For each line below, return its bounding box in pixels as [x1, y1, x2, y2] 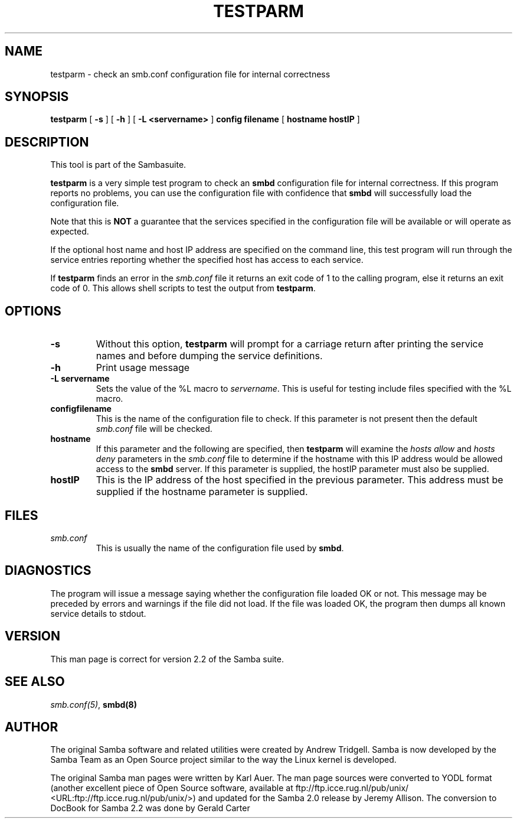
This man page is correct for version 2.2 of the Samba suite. [50, 653, 284, 664]
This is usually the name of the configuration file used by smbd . [96, 542, 344, 553]
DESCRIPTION [5, 134, 89, 149]
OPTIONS [5, 303, 61, 318]
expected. [50, 226, 89, 237]
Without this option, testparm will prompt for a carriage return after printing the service [96, 338, 483, 350]
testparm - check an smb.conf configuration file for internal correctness [50, 69, 331, 79]
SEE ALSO [5, 674, 65, 689]
